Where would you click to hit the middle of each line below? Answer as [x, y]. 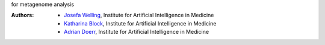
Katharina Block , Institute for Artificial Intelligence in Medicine [140, 23]
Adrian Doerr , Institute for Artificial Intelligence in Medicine [137, 32]
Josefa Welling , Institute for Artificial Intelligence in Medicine [139, 15]
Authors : [23, 15]
